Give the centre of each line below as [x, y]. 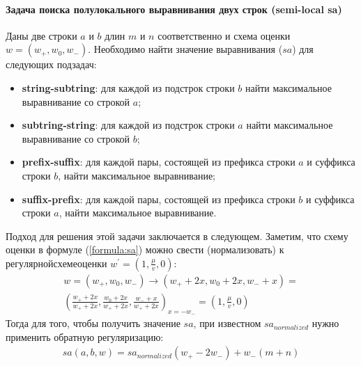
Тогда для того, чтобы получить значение [93, 323]
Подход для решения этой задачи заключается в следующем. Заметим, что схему [177, 236]
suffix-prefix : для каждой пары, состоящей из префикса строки [159, 199]
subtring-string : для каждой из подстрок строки [128, 125]
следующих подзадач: [51, 64]
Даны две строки [41, 35]
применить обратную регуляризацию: [85, 336]
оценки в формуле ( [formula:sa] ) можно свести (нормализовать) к [145, 249]
